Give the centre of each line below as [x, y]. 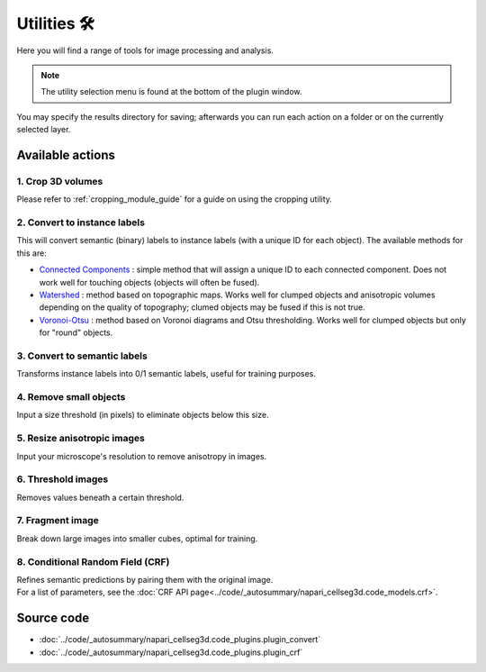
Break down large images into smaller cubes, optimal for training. [137, 538]
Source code [53, 618]
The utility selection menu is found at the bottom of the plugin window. [171, 92]
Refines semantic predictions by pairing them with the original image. [145, 579]
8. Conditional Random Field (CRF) [93, 561]
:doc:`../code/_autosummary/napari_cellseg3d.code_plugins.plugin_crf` [171, 652]
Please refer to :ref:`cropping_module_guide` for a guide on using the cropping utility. [175, 199]
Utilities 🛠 [55, 23]
